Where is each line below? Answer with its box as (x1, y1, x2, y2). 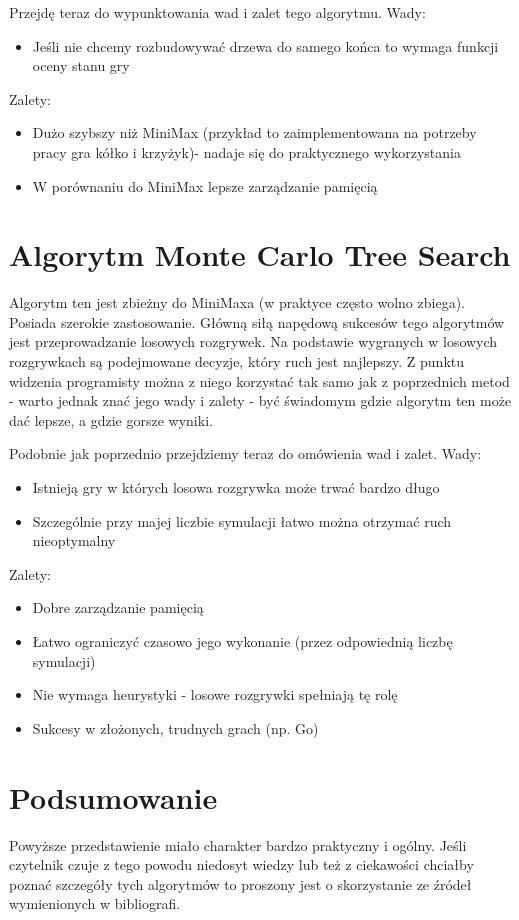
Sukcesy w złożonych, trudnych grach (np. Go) (32, 717, 319, 738)
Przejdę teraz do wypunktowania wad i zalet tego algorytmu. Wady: (9, 2, 426, 22)
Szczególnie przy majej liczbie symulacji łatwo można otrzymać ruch (32, 510, 452, 531)
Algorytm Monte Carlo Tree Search (9, 234, 511, 275)
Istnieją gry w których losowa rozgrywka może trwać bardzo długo (32, 477, 440, 498)
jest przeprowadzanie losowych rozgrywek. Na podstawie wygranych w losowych (9, 331, 498, 352)
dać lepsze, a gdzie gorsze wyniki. (9, 409, 213, 430)
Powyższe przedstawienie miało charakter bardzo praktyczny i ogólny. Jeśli (9, 834, 467, 855)
